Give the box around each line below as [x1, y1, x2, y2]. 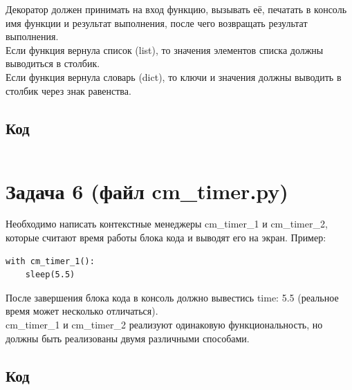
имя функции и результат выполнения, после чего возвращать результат [6, 15, 308, 30]
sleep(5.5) [25, 270, 75, 280]
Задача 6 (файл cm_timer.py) [6, 176, 288, 205]
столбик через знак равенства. [6, 83, 131, 98]
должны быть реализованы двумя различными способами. [6, 331, 250, 345]
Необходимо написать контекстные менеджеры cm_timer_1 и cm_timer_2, [6, 216, 328, 231]
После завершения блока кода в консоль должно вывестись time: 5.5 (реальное [6, 290, 339, 304]
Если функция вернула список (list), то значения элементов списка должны [6, 42, 324, 57]
